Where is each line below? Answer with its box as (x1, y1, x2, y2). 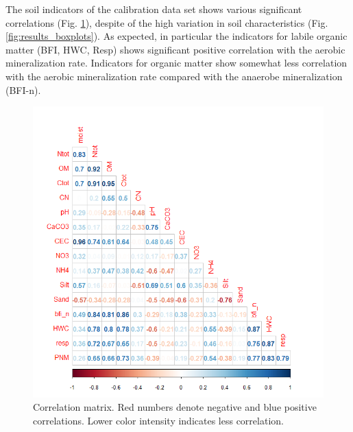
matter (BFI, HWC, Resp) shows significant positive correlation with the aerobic (5, 42, 345, 56)
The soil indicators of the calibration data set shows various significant (5, 2, 302, 16)
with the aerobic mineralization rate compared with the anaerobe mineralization (5, 69, 343, 83)
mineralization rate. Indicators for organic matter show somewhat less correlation (5, 56, 348, 70)
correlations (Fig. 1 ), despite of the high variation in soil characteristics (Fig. (5, 15, 328, 29)
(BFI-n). (5, 82, 41, 97)
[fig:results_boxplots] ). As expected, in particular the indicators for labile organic (5, 29, 348, 43)
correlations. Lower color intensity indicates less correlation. (33, 413, 284, 427)
